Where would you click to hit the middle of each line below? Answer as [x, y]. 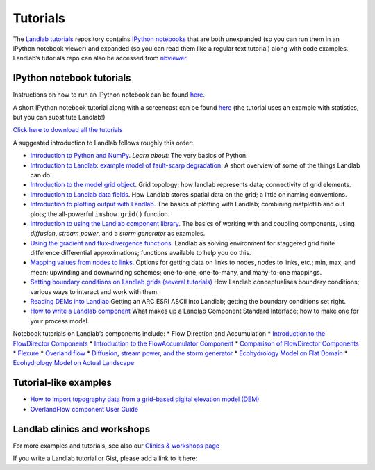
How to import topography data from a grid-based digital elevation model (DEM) [145, 399]
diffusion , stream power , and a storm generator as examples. [118, 234]
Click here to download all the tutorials [68, 130]
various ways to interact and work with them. [94, 291]
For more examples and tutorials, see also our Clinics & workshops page [116, 446]
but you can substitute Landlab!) [59, 117]
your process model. [60, 321]
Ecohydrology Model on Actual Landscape [74, 363]
